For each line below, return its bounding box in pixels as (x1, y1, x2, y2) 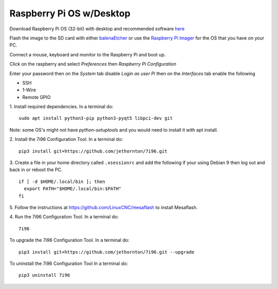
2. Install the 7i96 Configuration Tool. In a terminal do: (9, 136, 123, 142)
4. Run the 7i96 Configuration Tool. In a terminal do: (9, 214, 119, 220)
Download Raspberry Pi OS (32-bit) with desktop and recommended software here (9, 26, 185, 32)
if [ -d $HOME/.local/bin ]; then (18, 178, 105, 184)
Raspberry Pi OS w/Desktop (9, 8, 131, 19)
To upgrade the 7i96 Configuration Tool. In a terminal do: (9, 237, 130, 243)
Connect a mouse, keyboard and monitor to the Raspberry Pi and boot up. (9, 51, 166, 57)
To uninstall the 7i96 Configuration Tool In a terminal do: (9, 260, 128, 266)
